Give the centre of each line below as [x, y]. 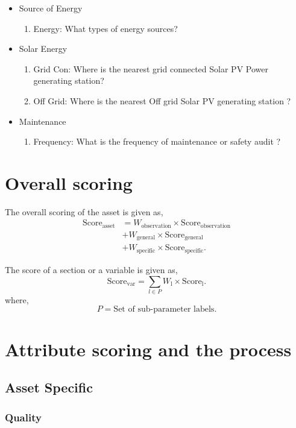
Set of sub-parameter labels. [165, 310]
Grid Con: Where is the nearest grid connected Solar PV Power [151, 68]
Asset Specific [49, 387]
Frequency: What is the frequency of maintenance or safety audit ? [157, 141]
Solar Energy [43, 49]
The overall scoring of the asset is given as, [84, 211]
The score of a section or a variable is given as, [91, 269]
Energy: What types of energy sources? [105, 28]
